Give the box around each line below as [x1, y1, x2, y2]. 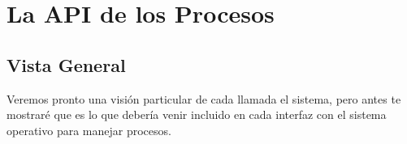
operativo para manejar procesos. [6, 121, 171, 138]
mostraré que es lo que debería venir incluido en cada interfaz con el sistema [6, 106, 387, 123]
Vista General [6, 52, 126, 77]
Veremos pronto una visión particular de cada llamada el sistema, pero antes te [6, 90, 401, 107]
